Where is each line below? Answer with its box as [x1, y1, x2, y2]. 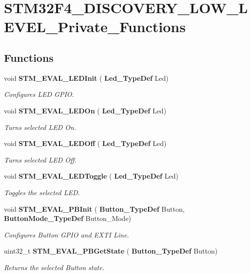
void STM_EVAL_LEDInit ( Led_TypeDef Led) [4, 73, 169, 83]
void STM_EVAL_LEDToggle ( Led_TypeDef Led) [4, 171, 178, 181]
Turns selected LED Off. [4, 154, 77, 164]
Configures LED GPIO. [4, 89, 74, 99]
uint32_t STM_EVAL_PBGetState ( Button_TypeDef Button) [4, 246, 218, 256]
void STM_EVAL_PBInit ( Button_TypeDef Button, [4, 203, 185, 214]
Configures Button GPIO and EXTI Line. [4, 229, 129, 239]
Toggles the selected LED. [4, 187, 80, 197]
